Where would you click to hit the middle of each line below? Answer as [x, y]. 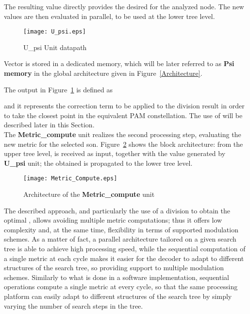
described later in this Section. [49, 125]
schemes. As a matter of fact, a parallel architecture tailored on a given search [120, 239]
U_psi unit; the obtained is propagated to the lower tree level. [98, 163]
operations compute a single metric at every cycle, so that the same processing [121, 287]
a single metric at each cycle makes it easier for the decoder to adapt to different [124, 258]
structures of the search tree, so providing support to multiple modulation [114, 268]
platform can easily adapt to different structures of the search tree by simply [118, 296]
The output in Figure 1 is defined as [58, 89]
